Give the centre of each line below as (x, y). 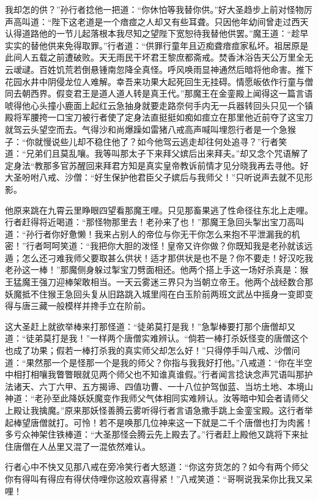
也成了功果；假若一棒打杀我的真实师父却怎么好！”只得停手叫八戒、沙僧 (148, 350)
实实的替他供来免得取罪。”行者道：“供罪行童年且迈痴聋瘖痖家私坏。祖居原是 (157, 45)
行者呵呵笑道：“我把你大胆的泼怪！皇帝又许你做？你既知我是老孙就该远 (169, 246)
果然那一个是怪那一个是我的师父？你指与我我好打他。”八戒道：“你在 (161, 362)
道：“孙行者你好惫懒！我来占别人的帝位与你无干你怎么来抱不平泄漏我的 (148, 233)
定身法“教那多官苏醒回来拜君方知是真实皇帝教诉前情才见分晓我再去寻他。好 (157, 165)
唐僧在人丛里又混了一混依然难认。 (82, 446)
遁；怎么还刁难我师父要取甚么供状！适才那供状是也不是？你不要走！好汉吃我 (159, 257)
